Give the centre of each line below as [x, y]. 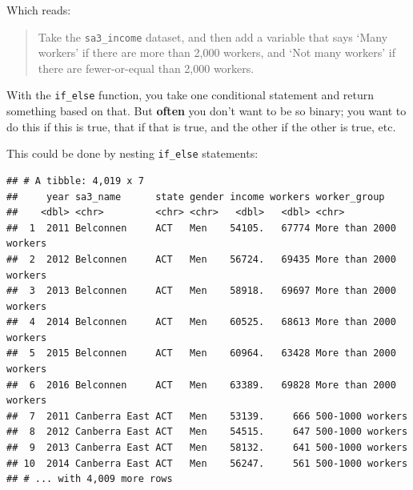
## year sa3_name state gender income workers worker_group [196, 197]
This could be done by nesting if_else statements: [132, 153]
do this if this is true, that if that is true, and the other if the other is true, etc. [201, 126]
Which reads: [39, 10]
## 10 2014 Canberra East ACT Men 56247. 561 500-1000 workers [207, 463]
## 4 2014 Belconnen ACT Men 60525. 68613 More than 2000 [201, 322]
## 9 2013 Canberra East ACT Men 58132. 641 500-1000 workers [207, 448]
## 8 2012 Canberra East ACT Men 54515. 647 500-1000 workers [207, 432]
